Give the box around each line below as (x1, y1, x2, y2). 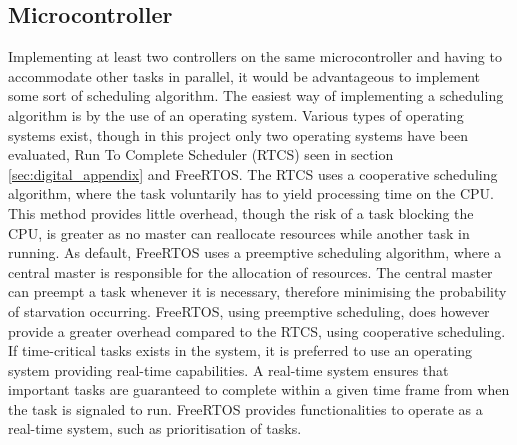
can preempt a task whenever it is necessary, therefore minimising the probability (8, 281, 507, 302)
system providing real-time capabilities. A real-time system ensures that (8, 359, 449, 380)
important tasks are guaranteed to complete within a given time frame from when (8, 379, 510, 400)
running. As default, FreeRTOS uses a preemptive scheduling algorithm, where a (8, 242, 502, 263)
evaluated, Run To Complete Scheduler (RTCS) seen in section (8, 144, 394, 165)
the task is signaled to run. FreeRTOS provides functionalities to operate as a (8, 398, 483, 419)
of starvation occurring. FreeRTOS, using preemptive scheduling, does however (8, 300, 490, 321)
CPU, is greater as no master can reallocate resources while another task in (8, 222, 470, 243)
